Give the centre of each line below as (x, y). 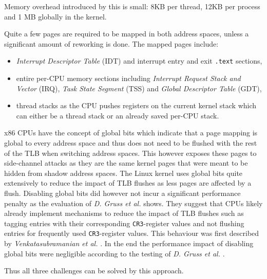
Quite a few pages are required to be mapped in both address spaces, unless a (127, 34)
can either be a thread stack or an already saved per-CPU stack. (118, 115)
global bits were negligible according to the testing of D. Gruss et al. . (115, 253)
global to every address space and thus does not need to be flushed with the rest (131, 143)
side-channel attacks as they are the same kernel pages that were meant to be (126, 163)
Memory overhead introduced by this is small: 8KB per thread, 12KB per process (132, 6)
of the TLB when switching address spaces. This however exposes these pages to (130, 153)
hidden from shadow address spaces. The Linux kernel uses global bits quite (123, 173)
